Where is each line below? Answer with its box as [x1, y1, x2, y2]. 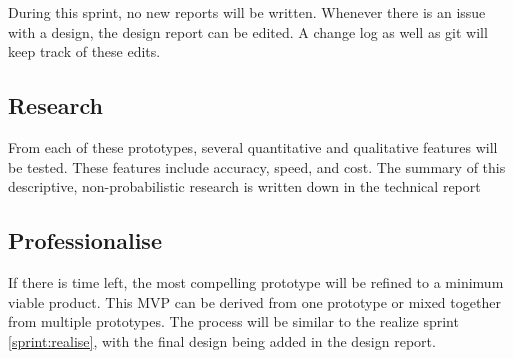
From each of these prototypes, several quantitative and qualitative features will [8, 136, 498, 157]
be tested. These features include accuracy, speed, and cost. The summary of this [8, 156, 506, 177]
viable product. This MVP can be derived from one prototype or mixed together [8, 291, 501, 312]
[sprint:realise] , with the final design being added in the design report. [8, 330, 436, 351]
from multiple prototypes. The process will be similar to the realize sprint [8, 311, 459, 332]
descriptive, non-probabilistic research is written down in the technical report [8, 176, 481, 197]
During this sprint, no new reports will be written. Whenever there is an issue [8, 2, 486, 22]
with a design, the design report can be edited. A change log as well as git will [8, 21, 488, 42]
